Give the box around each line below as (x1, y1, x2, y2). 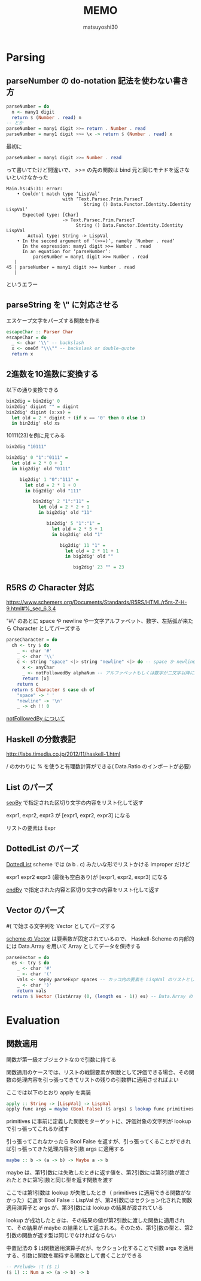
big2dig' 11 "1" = (59, 542, 106, 548)
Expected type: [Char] (22, 212, 79, 218)
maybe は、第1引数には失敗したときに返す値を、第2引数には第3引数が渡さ (6, 1169, 190, 1176)
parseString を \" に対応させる (6, 300, 119, 310)
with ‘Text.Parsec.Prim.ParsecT (62, 196, 144, 202)
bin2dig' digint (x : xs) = (6, 409, 71, 415)
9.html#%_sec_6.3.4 (6, 605, 56, 612)
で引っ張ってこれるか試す (6, 1125, 69, 1133)
